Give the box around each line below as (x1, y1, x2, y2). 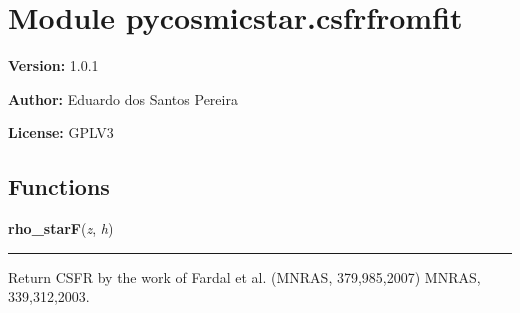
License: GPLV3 (8, 122, 114, 143)
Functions (8, 171, 110, 202)
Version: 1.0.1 (8, 55, 99, 76)
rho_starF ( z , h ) (8, 218, 114, 239)
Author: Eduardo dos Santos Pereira (8, 88, 238, 109)
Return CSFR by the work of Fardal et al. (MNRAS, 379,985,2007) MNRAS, (8, 266, 481, 287)
